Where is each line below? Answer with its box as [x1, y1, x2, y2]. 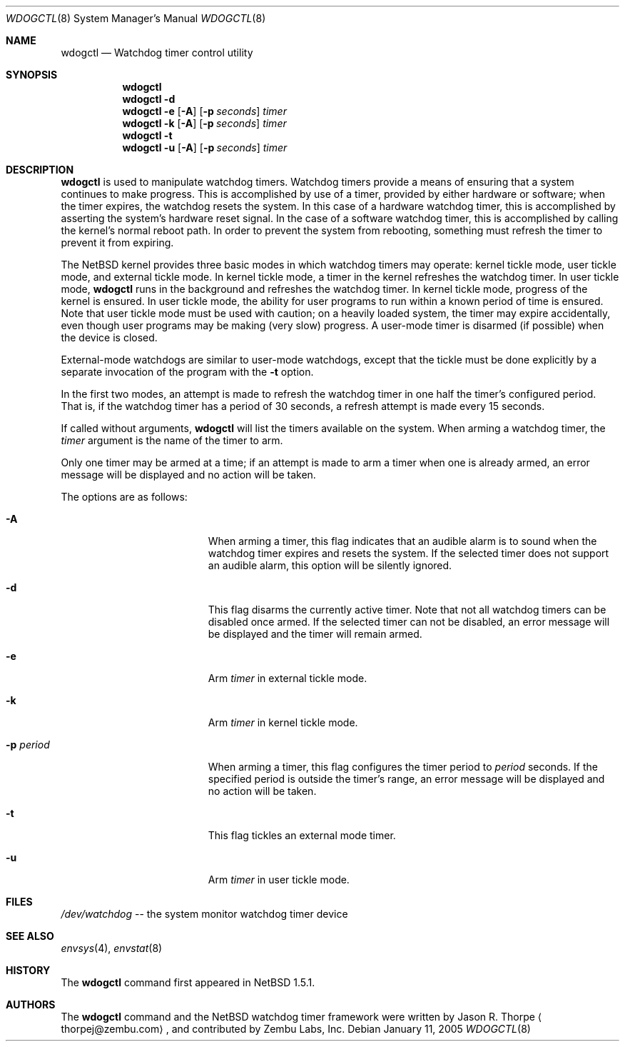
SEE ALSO [6, 930, 54, 942]
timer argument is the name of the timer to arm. [61, 434, 283, 446]
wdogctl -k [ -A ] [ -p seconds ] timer [122, 117, 287, 129]
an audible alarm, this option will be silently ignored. [208, 559, 452, 571]
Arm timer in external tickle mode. [208, 672, 367, 684]
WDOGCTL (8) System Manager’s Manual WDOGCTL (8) [6, 12, 266, 24]
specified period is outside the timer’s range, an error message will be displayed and [208, 773, 605, 785]
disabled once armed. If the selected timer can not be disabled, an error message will [208, 616, 610, 628]
